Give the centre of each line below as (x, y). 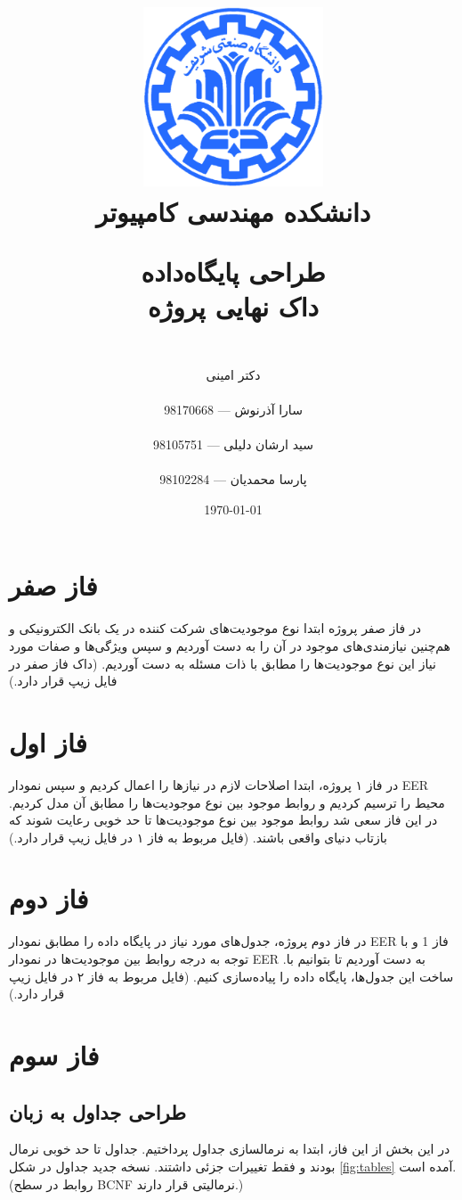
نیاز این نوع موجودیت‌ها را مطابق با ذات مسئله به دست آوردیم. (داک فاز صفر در (223, 663)
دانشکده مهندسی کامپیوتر (233, 211)
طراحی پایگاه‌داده (233, 271)
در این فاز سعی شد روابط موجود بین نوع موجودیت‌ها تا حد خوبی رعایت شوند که (223, 820)
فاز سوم (54, 1054)
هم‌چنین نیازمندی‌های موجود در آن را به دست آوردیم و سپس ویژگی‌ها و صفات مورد (230, 645)
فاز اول (48, 741)
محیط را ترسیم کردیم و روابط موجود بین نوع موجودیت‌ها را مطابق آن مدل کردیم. (227, 802)
